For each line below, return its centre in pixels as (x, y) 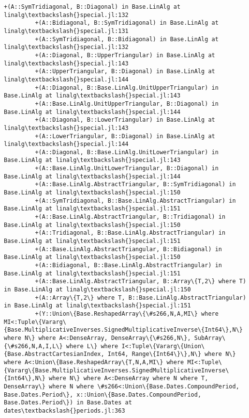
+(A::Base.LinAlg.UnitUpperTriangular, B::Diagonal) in (127, 104)
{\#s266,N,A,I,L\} (33, 346)
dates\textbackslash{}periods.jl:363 (65, 410)
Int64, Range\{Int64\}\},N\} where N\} (172, 354)
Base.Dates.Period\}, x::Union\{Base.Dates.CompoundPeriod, (103, 394)
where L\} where (92, 346)
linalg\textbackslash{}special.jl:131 (66, 31)
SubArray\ (210, 338)
